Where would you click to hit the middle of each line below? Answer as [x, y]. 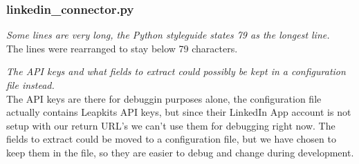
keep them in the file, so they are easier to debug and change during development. [180, 152]
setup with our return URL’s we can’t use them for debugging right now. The [171, 125]
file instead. [30, 85]
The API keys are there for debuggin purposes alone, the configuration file [164, 98]
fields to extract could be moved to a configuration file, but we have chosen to [171, 139]
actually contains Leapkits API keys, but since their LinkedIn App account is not [179, 112]
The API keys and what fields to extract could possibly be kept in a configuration [176, 71]
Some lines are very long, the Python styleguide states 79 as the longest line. [168, 35]
